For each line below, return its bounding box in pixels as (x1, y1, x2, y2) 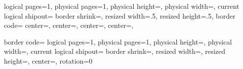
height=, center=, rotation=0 (4, 55, 93, 66)
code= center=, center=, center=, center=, (4, 20, 134, 30)
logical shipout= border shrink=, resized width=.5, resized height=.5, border (4, 10, 236, 21)
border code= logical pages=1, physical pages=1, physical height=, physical (4, 36, 232, 46)
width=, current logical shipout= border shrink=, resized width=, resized (4, 46, 225, 56)
